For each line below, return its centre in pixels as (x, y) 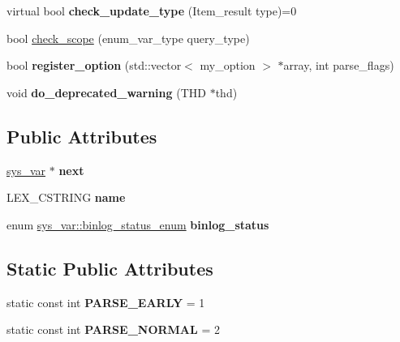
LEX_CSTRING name (66, 197)
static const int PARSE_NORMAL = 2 (113, 329)
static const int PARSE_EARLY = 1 (106, 302)
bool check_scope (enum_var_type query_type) (128, 38)
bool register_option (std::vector (94, 65)
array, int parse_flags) (339, 65)
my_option (228, 65)
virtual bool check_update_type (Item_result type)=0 (152, 11)
